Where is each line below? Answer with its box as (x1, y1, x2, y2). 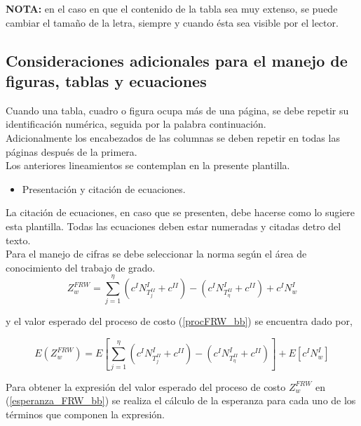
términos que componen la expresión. (6, 406, 165, 421)
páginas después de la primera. (6, 144, 137, 159)
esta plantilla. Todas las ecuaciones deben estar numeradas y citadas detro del (6, 218, 341, 233)
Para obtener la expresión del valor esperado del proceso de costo (6, 379, 286, 394)
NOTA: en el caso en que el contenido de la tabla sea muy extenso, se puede (6, 1, 338, 15)
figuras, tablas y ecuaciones (6, 69, 207, 91)
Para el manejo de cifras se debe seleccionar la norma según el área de (6, 246, 307, 261)
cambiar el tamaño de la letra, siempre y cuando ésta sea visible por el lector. (6, 15, 339, 29)
